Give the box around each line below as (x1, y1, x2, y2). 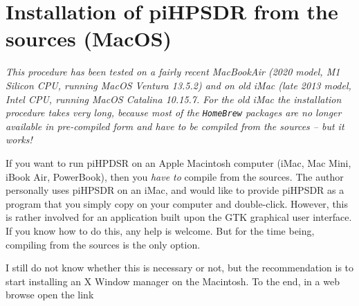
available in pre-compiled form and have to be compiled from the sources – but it (6, 118, 344, 133)
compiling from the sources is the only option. (6, 237, 201, 251)
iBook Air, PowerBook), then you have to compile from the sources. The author (6, 169, 344, 183)
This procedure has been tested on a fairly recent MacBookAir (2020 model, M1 (6, 64, 340, 79)
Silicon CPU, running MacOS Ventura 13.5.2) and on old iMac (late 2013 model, (6, 78, 351, 92)
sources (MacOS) (6, 24, 172, 53)
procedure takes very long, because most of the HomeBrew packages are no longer (6, 105, 342, 120)
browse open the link (6, 287, 94, 302)
